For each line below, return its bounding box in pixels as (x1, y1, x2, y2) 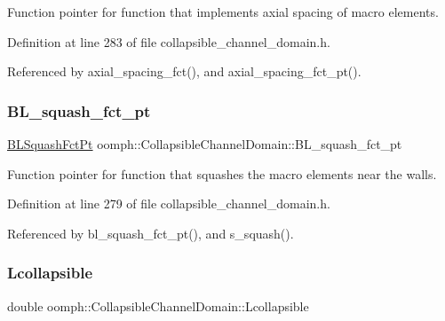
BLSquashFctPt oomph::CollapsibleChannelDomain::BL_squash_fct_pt (7, 135, 402, 153)
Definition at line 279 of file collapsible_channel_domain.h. (7, 194, 330, 213)
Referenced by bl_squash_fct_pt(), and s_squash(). (7, 223, 294, 242)
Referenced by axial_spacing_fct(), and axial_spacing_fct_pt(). (7, 62, 362, 81)
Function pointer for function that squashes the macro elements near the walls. (7, 164, 437, 183)
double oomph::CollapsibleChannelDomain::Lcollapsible (7, 296, 309, 315)
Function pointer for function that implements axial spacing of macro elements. (7, 3, 439, 20)
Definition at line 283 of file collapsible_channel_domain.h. (7, 32, 330, 51)
